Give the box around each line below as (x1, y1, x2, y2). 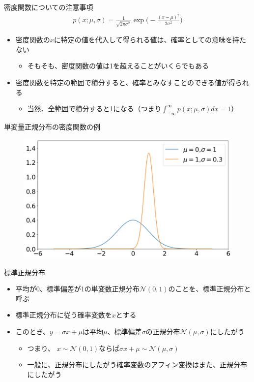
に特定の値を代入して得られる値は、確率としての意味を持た (54, 34, 246, 45)
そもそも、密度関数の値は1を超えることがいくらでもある (27, 61, 209, 71)
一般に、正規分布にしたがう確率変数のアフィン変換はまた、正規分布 (27, 359, 247, 370)
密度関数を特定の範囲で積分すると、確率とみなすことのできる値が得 (15, 77, 235, 87)
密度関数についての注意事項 (4, 2, 93, 12)
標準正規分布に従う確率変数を (15, 310, 112, 320)
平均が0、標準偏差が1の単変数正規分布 (15, 284, 140, 294)
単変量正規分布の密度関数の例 (4, 121, 100, 131)
